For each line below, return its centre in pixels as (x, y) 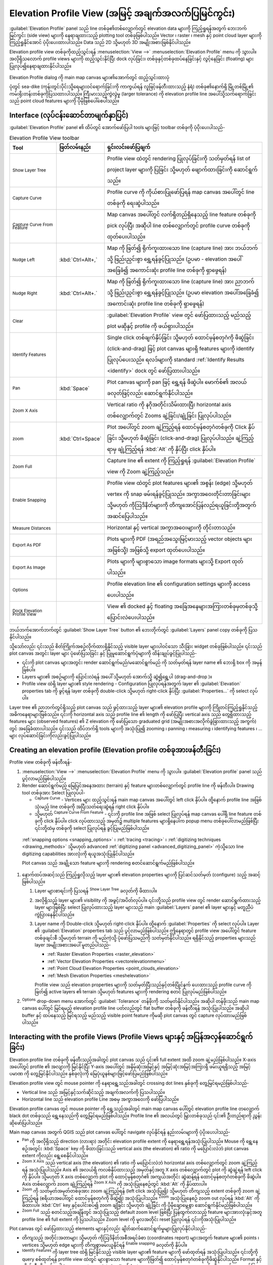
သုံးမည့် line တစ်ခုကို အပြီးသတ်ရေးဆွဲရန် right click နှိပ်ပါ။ (92, 807)
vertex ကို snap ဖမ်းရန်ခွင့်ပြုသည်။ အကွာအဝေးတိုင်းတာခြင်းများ (179, 494)
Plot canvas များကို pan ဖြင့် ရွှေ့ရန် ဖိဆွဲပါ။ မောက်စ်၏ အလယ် (177, 382)
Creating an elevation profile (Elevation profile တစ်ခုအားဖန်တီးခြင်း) (115, 750)
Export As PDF (27, 545)
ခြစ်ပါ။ (29, 669)
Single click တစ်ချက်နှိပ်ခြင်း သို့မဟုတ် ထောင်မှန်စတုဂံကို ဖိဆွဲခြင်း (180, 338)
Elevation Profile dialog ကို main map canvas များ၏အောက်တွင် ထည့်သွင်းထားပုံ (89, 77)
